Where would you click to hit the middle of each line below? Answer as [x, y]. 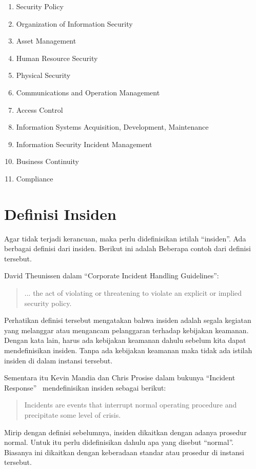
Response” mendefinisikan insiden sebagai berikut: [85, 387]
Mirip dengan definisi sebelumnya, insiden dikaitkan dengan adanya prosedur [125, 432]
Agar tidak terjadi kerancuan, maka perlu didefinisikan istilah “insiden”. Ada [125, 238]
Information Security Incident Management [84, 144]
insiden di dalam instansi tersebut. [58, 360]
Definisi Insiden [60, 213]
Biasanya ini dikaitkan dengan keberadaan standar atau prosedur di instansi [124, 452]
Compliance [35, 178]
